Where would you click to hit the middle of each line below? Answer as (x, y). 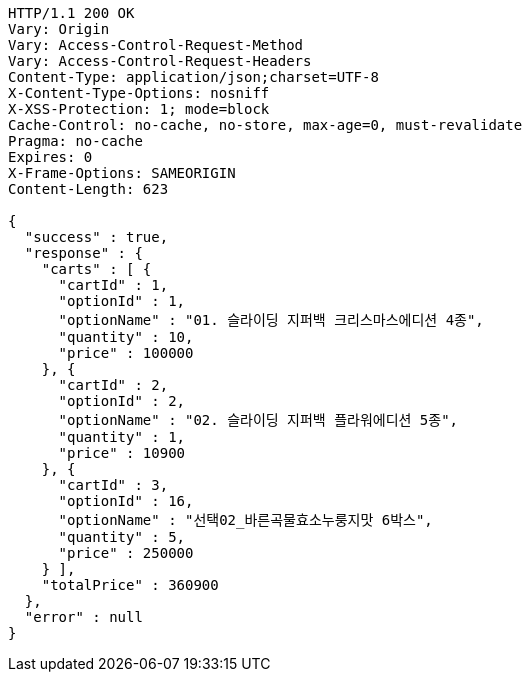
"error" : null (83, 617)
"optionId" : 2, (122, 401)
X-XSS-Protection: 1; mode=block (139, 109)
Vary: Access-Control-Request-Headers (160, 61)
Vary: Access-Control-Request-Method (156, 45)
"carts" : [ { (96, 269)
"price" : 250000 (126, 553)
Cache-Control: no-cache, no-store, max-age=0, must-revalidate (265, 125)
